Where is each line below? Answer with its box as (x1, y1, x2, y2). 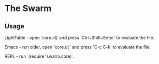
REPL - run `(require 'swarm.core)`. (4, 53, 74, 59)
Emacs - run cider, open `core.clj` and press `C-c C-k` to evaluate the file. (4, 44, 151, 50)
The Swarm (4, 3, 52, 14)
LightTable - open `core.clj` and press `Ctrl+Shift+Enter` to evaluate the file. (4, 35, 155, 40)
